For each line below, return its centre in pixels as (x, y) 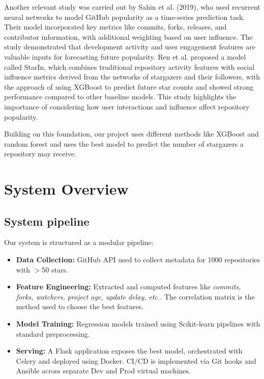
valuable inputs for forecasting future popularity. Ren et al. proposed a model (125, 56)
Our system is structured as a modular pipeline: (79, 242)
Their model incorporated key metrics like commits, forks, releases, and (115, 27)
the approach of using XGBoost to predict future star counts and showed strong (129, 86)
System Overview (66, 189)
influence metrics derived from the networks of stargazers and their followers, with (132, 77)
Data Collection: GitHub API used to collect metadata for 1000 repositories (138, 260)
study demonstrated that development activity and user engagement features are (130, 47)
